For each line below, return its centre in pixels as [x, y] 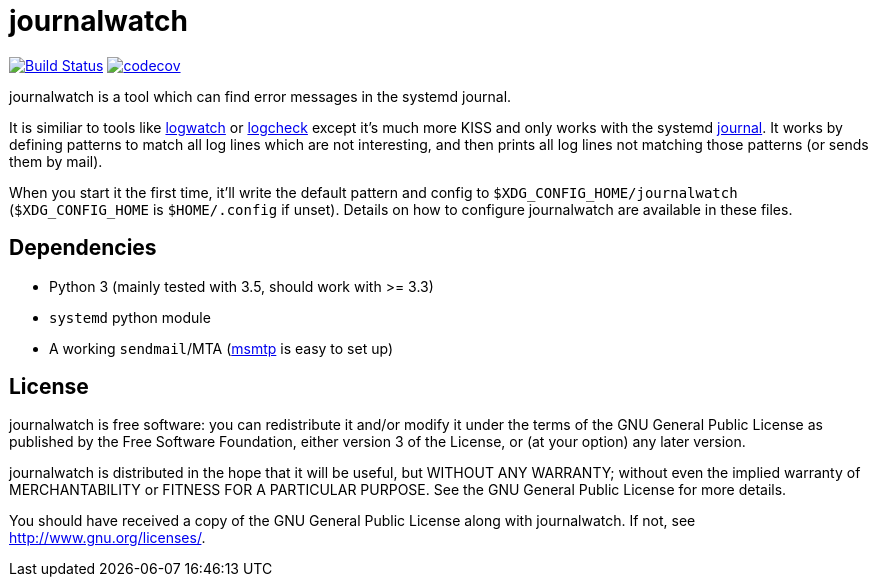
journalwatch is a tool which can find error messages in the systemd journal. [260, 96]
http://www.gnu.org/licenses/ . [107, 538]
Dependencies [83, 248]
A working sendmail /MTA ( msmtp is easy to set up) [221, 348]
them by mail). [56, 161]
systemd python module [130, 317]
